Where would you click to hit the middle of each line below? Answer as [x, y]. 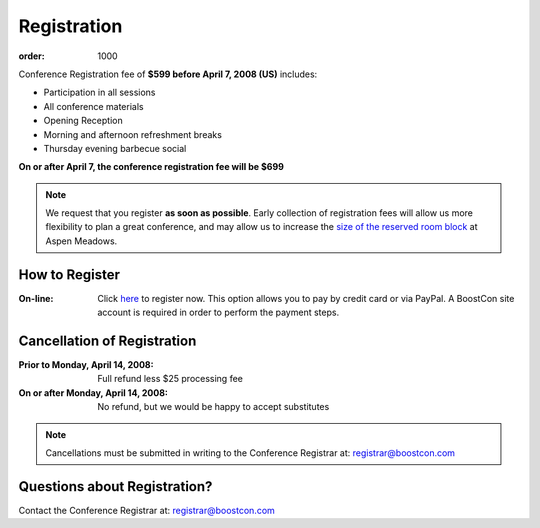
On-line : [36, 298]
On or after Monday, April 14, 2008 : [93, 392]
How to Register [69, 274]
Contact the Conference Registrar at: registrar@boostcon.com [146, 510]
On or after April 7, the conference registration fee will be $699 [151, 167]
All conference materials [93, 106]
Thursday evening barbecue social [115, 148]
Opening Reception [83, 121]
